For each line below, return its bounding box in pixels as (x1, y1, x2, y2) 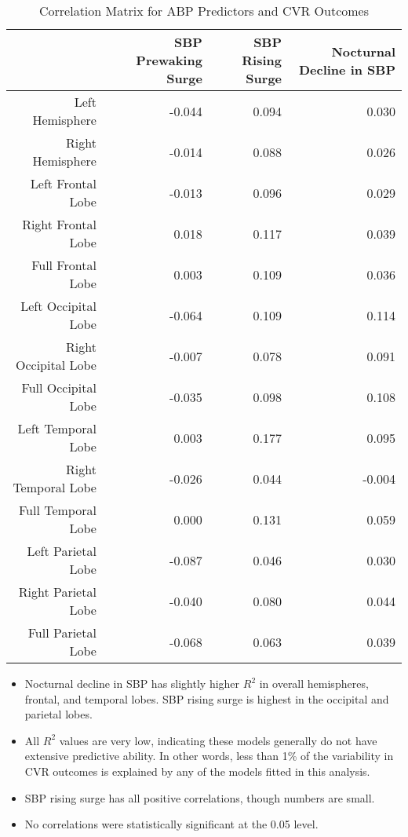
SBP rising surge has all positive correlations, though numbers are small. (24, 789, 375, 806)
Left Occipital (20, 297, 97, 315)
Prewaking (136, 51, 202, 69)
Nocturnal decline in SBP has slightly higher (24, 675, 240, 691)
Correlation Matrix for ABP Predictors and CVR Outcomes (38, 2, 370, 20)
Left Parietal (27, 542, 97, 560)
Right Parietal (18, 583, 97, 601)
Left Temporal (17, 419, 97, 437)
